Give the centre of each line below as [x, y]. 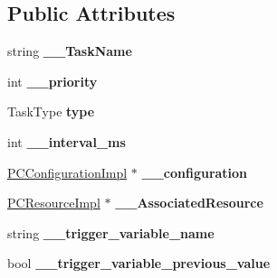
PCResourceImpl [54, 203]
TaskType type [51, 111]
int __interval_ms [67, 141]
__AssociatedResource [189, 203]
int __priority [53, 81]
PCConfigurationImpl [67, 172]
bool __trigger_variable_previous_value [139, 263]
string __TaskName [70, 51]
